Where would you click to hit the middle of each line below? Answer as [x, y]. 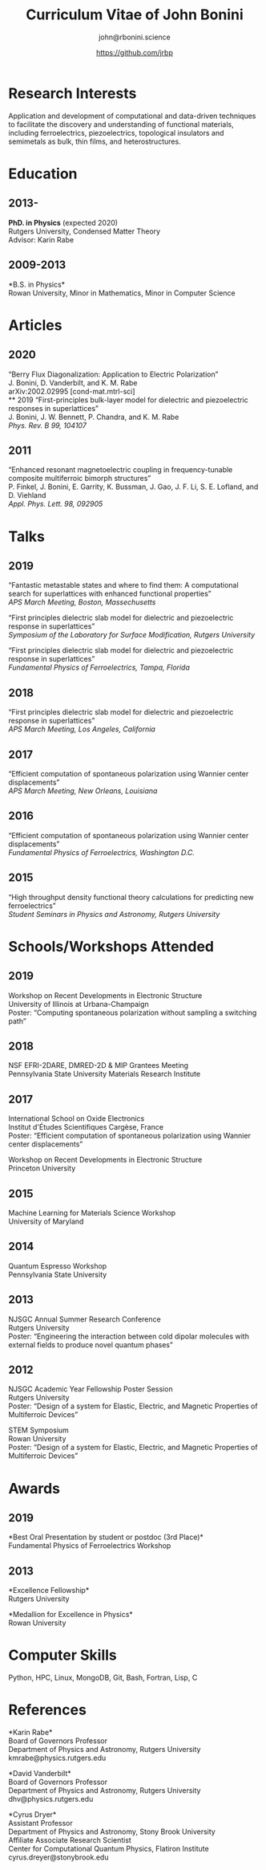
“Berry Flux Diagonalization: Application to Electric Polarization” [113, 374]
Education [43, 173]
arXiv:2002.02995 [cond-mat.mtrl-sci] [72, 391]
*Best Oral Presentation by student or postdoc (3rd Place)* [106, 1537]
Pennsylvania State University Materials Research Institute [105, 1074]
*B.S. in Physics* [37, 284]
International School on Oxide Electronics [77, 1118]
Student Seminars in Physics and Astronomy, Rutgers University [114, 914]
